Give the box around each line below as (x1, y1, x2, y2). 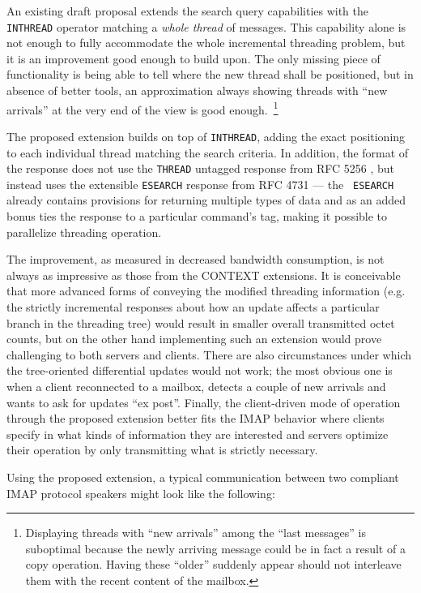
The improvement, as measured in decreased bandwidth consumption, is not (6, 251, 385, 268)
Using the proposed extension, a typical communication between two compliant (6, 468, 399, 485)
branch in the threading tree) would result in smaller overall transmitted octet (6, 314, 395, 331)
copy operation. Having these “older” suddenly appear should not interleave (25, 556, 402, 573)
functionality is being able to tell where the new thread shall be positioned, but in (6, 66, 414, 83)
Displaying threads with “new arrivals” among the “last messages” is (25, 524, 366, 541)
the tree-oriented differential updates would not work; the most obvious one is (6, 362, 393, 379)
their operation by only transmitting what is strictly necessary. (6, 441, 318, 458)
